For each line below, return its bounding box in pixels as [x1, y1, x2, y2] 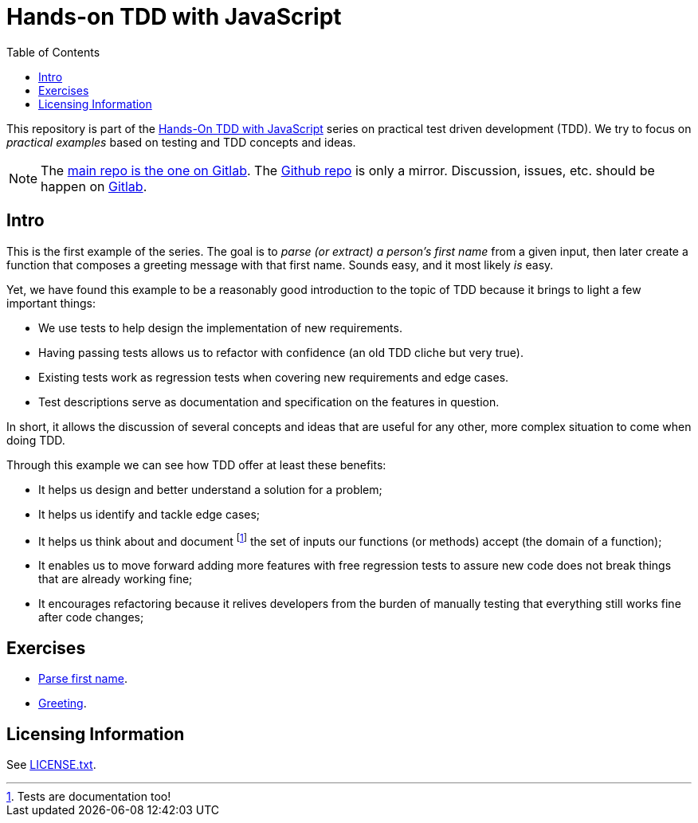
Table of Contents [6, 45, 100, 59]
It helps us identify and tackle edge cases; [38, 507, 261, 521]
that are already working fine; [38, 572, 193, 586]
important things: [6, 296, 96, 310]
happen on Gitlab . [41, 178, 147, 194]
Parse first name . [38, 672, 127, 686]
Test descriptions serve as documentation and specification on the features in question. [38, 394, 500, 409]
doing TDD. [6, 433, 65, 447]
